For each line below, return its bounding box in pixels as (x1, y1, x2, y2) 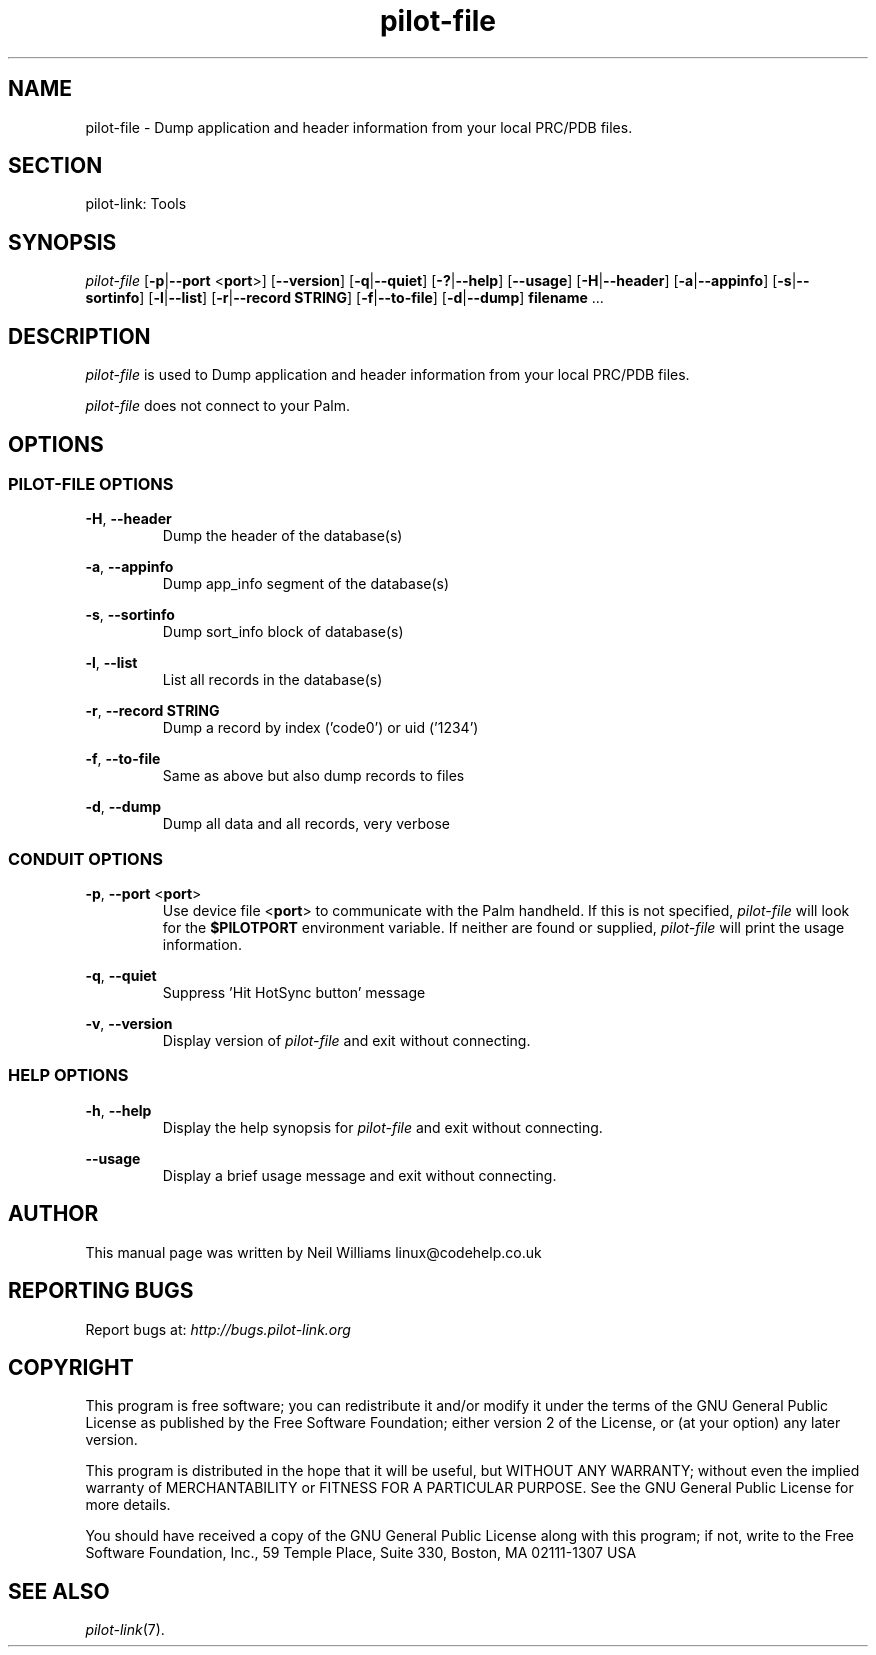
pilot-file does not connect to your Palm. (85, 397, 350, 415)
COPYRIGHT (8, 1354, 134, 1380)
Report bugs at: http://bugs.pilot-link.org (85, 1320, 351, 1338)
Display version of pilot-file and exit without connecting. (162, 1032, 531, 1050)
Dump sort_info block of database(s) (162, 623, 404, 641)
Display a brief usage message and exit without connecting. (162, 1166, 557, 1184)
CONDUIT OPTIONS (8, 848, 163, 869)
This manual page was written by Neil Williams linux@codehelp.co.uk (85, 1243, 542, 1261)
